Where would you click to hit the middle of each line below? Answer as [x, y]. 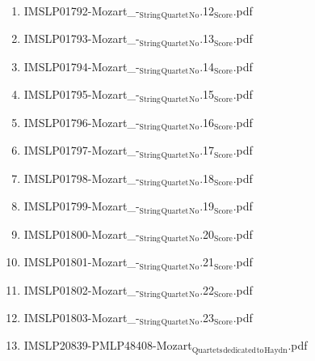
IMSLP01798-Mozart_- [82, 178]
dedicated [239, 350]
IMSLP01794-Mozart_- [82, 66]
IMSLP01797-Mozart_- [82, 150]
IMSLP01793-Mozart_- [82, 38]
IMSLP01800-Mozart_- [82, 234]
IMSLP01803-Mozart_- [82, 317]
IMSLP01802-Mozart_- [82, 289]
